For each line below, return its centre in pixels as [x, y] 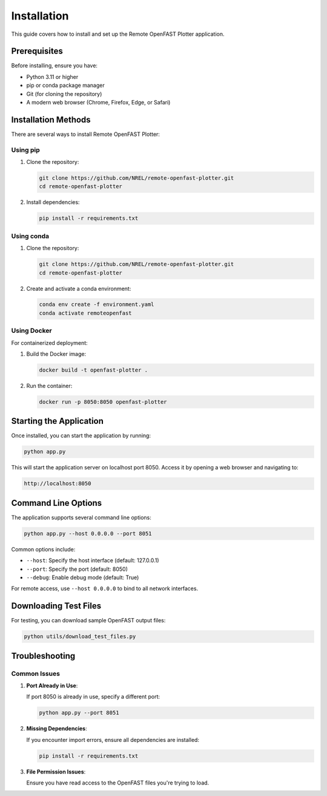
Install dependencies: [53, 202]
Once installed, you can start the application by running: [81, 436]
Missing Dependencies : [57, 729]
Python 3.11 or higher [52, 77]
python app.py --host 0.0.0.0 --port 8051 [88, 533]
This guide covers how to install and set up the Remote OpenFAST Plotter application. [118, 34]
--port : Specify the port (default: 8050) [77, 569]
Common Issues [36, 673]
